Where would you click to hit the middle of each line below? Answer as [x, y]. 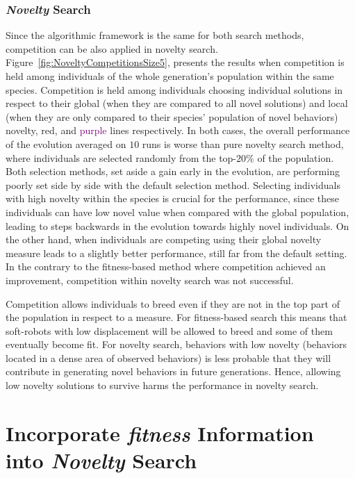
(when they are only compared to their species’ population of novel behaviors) [172, 116]
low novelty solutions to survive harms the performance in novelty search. [162, 385]
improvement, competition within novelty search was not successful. [150, 280]
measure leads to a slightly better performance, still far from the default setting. [176, 253]
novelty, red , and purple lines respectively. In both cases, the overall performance [178, 130]
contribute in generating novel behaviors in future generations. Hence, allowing [173, 371]
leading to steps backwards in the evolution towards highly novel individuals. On [177, 225]
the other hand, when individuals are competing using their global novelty [164, 239]
